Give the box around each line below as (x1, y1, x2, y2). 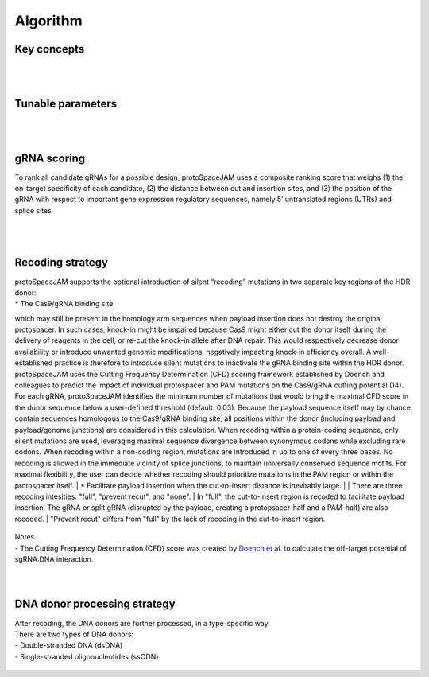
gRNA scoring (14, 151, 86, 165)
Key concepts (14, 42, 85, 56)
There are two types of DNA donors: (14, 629, 134, 639)
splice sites (14, 205, 52, 215)
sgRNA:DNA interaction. (14, 554, 94, 564)
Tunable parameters (14, 96, 118, 111)
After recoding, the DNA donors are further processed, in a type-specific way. (14, 618, 270, 628)
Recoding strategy (14, 255, 109, 270)
